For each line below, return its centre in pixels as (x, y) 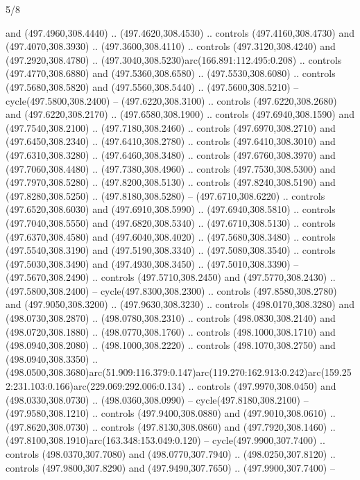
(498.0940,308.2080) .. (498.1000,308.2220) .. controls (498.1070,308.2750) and (171, 345)
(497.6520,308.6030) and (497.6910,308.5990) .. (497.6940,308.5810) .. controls (171, 209)
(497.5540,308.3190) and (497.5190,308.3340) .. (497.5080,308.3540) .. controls (171, 250)
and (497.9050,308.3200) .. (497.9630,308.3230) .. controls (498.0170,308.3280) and (180, 304)
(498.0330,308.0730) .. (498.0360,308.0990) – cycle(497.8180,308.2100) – (157, 399)
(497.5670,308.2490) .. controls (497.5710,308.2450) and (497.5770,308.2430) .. (171, 277)
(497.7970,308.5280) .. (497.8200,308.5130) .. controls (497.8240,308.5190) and (171, 182)
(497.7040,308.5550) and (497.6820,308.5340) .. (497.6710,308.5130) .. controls (171, 222)
